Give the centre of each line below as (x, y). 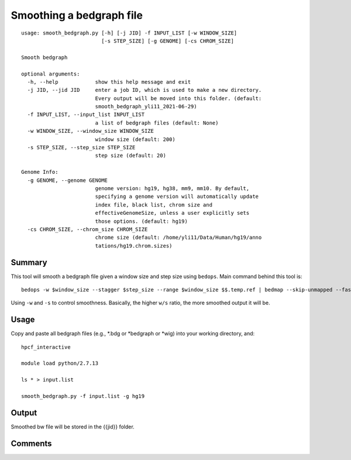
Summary (29, 262)
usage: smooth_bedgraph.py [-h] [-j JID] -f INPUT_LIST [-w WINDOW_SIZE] (129, 33)
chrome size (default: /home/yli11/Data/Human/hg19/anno (178, 238)
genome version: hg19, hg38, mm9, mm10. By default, (172, 188)
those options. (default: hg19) (142, 221)
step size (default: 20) (131, 156)
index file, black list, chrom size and (154, 205)
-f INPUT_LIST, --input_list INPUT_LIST (86, 115)
